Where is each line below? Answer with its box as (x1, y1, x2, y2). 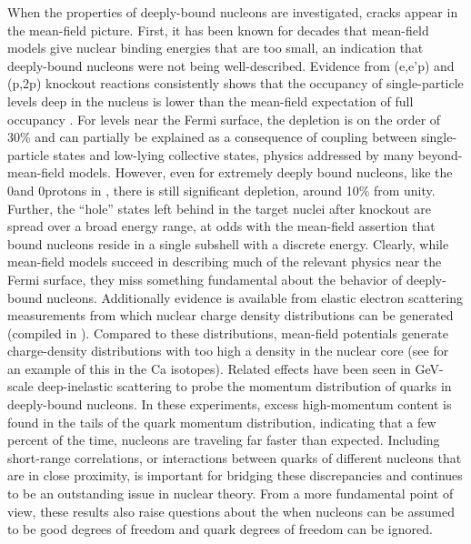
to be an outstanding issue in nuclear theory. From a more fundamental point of (7, 484, 454, 503)
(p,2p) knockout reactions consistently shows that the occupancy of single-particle (7, 74, 464, 93)
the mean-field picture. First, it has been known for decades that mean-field (7, 20, 429, 39)
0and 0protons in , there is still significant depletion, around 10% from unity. (7, 180, 436, 199)
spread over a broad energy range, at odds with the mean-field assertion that (7, 217, 436, 236)
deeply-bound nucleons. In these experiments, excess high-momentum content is (7, 395, 452, 414)
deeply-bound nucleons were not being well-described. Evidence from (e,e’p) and (7, 55, 455, 75)
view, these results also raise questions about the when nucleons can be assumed (7, 501, 455, 520)
